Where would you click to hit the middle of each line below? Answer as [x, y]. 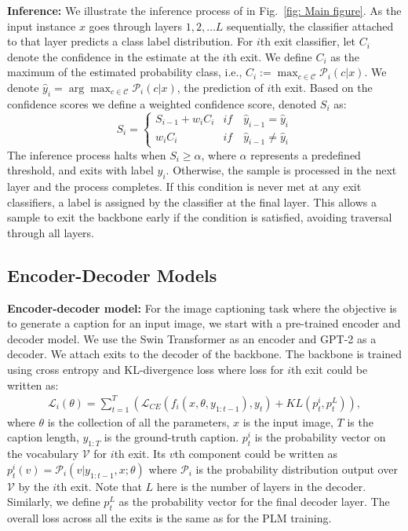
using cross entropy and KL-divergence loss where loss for [146, 370]
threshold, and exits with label [80, 170]
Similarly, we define [54, 502]
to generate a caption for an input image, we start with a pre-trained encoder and [204, 323]
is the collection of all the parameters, [138, 421]
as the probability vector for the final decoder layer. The [254, 502]
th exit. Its [140, 454]
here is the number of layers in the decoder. [261, 486]
